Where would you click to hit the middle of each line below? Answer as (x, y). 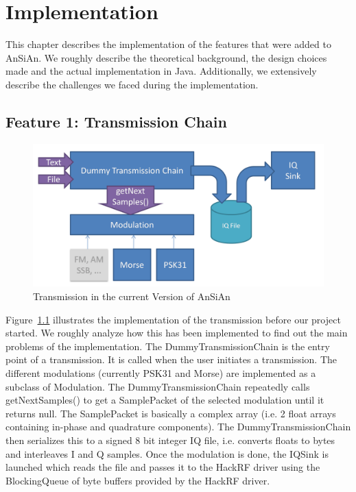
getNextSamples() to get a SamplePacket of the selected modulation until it (165, 400)
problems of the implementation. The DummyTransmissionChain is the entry (168, 346)
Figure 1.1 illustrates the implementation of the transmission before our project (173, 319)
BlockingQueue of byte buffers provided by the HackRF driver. (138, 480)
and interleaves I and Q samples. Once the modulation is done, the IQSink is (167, 453)
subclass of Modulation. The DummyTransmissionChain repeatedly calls (158, 386)
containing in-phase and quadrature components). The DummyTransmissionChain (178, 427)
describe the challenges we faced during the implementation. (132, 84)
